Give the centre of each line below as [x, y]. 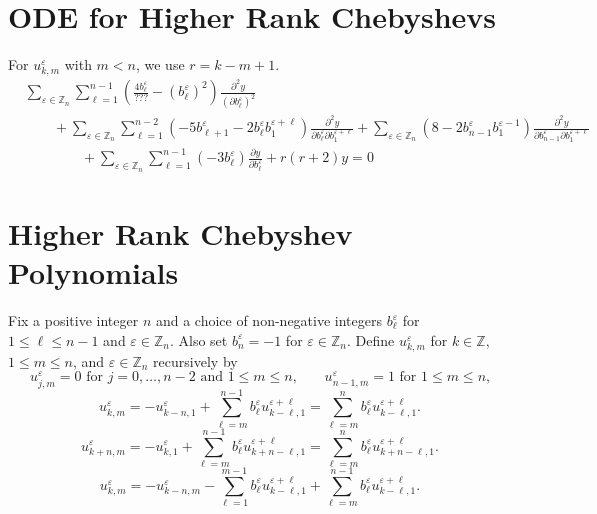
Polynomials [93, 272]
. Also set [198, 339]
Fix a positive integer [73, 320]
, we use [160, 64]
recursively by [195, 360]
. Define [370, 339]
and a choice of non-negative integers [268, 320]
